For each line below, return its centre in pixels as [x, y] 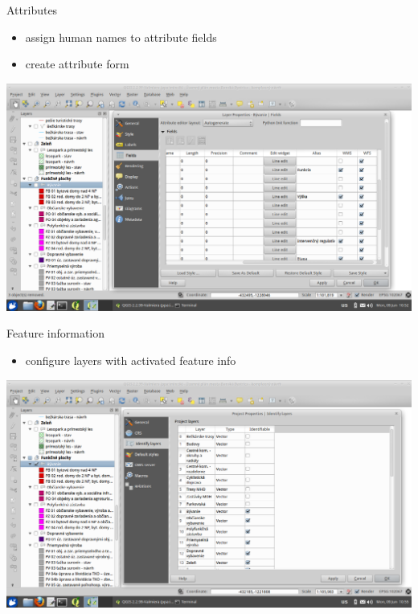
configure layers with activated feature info [131, 360]
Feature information [56, 333]
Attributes [32, 10]
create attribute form [77, 64]
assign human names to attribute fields [121, 37]
